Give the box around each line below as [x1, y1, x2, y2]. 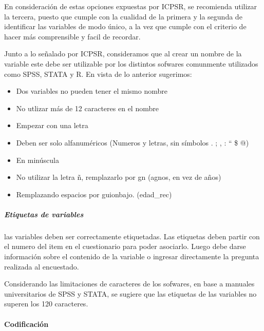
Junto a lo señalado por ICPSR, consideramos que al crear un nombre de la [4, 48, 242, 59]
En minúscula [16, 154, 59, 165]
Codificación [4, 318, 49, 329]
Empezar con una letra [16, 120, 88, 131]
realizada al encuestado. [4, 261, 79, 272]
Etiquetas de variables [4, 209, 84, 219]
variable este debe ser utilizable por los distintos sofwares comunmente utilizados [4, 58, 258, 69]
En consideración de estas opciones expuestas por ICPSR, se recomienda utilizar [4, 1, 257, 11]
